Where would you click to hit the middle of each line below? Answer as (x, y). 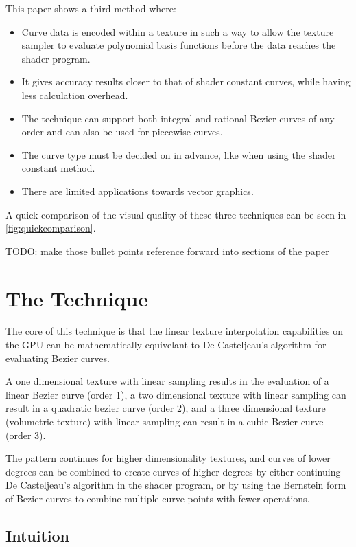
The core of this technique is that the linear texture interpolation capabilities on (174, 331)
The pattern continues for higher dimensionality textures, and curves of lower (168, 458)
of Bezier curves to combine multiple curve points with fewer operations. (158, 498)
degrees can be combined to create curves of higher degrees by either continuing (173, 471)
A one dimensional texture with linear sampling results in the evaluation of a (167, 381)
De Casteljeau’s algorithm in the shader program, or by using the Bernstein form (176, 485)
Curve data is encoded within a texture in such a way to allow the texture (178, 31)
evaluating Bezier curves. (58, 358)
